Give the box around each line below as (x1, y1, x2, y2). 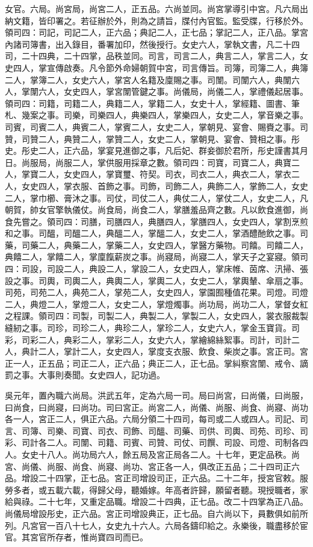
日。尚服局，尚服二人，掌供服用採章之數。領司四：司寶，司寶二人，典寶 (5, 156, 291, 168)
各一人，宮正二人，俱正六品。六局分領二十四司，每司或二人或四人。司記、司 (5, 413, 308, 425)
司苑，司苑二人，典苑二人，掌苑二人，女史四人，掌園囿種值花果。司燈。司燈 (5, 286, 308, 299)
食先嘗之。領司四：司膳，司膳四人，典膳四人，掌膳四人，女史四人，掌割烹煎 (5, 215, 308, 227)
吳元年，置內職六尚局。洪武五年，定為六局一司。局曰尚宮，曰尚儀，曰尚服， (5, 389, 308, 401)
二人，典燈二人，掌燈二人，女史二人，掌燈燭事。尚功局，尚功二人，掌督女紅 (5, 297, 308, 310)
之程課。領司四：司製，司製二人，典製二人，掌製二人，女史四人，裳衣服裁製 (5, 309, 308, 322)
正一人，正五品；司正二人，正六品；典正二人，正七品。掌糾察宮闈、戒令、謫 (5, 356, 308, 369)
